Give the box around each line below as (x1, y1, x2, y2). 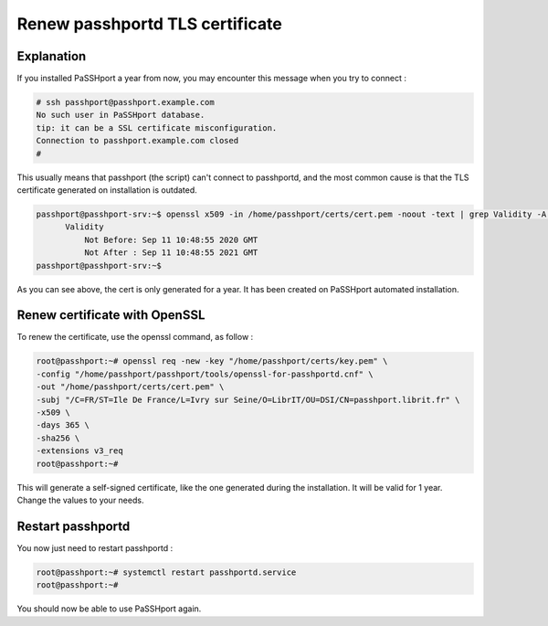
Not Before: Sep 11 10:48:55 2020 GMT (83, 234, 258, 245)
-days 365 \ (36, 420, 90, 430)
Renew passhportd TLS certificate (16, 14, 282, 34)
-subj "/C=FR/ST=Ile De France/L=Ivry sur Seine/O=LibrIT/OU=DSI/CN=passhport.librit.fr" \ (36, 394, 460, 405)
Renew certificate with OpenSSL (16, 307, 205, 324)
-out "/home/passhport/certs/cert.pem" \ (36, 382, 225, 392)
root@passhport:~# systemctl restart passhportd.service (36, 567, 297, 578)
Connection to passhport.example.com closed (36, 135, 239, 146)
